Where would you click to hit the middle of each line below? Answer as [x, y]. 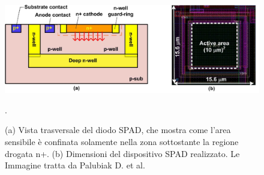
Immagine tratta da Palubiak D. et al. [75, 165]
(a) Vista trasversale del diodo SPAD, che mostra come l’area [118, 130]
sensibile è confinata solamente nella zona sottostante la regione [122, 141]
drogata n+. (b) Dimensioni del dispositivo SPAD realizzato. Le [122, 153]
